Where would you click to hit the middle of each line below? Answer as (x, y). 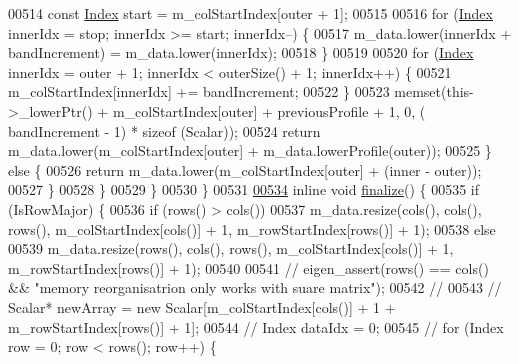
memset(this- (434, 91)
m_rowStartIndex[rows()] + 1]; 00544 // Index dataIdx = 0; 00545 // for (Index (256, 326)
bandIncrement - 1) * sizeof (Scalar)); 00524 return (164, 130)
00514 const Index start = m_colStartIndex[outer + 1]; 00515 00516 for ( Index (250, 13)
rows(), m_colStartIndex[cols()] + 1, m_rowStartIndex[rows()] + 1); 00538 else (252, 228)
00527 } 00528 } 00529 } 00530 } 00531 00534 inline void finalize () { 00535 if (244, 189)
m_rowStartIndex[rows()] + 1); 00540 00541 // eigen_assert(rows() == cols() (248, 267)
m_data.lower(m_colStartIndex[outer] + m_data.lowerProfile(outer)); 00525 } (250, 150)
